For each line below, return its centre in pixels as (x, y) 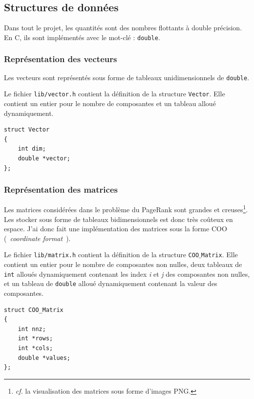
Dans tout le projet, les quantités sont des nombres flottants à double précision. (123, 28)
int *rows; (35, 339)
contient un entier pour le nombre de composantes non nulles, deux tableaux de (123, 264)
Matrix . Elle (219, 255)
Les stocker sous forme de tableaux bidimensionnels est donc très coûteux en (118, 219)
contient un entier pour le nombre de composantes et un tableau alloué (110, 103)
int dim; (32, 149)
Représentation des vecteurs (61, 59)
